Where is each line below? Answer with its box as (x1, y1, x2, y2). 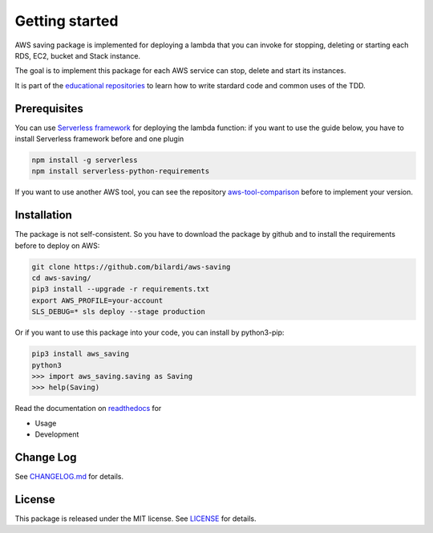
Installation (14, 209, 72, 222)
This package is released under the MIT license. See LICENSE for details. (14, 514, 257, 523)
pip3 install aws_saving (31, 349, 130, 359)
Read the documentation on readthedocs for (14, 404, 162, 413)
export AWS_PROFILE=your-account (31, 295, 164, 305)
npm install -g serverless (31, 156, 138, 165)
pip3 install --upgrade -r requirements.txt (31, 285, 210, 294)
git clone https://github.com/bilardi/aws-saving (31, 262, 231, 271)
